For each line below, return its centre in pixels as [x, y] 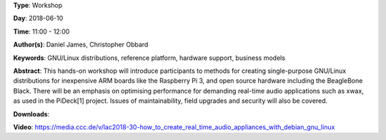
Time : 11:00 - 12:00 [41, 31]
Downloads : [31, 114]
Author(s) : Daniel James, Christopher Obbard [81, 45]
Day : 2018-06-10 [38, 19]
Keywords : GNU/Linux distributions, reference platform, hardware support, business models [149, 58]
